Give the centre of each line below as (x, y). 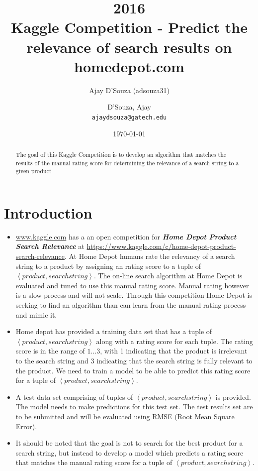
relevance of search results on (129, 47)
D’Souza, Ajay (129, 107)
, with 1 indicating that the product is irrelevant (174, 351)
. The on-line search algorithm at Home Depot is (168, 276)
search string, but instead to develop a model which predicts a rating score (129, 452)
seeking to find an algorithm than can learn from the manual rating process (131, 304)
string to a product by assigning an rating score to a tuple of (108, 266)
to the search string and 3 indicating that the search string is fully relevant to (134, 360)
